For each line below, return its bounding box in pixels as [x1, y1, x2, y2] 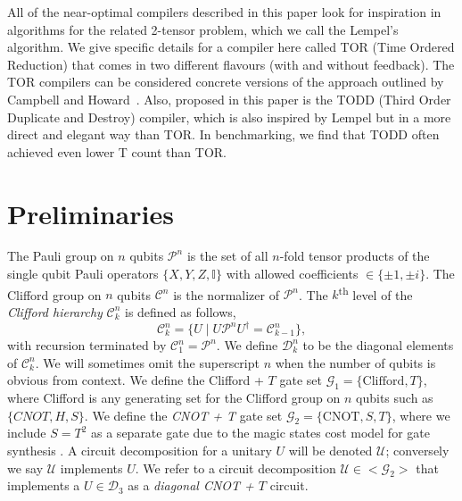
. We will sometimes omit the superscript [35, 353, 260, 372]
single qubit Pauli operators [7, 264, 159, 283]
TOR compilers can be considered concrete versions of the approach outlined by [7, 72, 444, 91]
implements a [7, 476, 80, 495]
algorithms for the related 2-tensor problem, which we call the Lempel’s [7, 20, 399, 38]
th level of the [338, 282, 413, 304]
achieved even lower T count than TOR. [7, 142, 227, 161]
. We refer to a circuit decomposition [135, 458, 336, 477]
